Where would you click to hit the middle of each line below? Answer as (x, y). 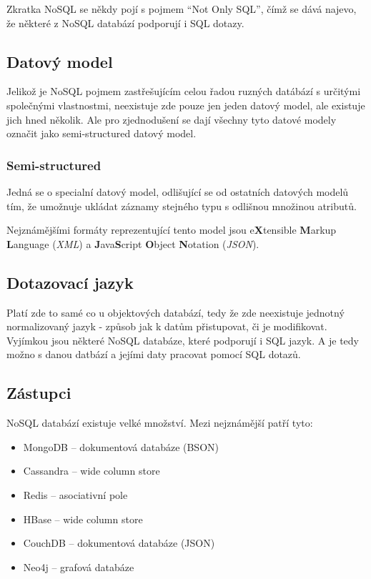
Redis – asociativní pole (75, 494)
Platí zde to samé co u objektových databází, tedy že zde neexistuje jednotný (175, 312)
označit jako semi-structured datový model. (102, 133)
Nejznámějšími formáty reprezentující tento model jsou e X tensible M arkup (172, 230)
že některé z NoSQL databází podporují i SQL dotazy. (125, 23)
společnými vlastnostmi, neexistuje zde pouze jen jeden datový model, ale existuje (186, 105)
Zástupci (39, 393)
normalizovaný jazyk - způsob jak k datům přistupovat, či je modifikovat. (167, 326)
